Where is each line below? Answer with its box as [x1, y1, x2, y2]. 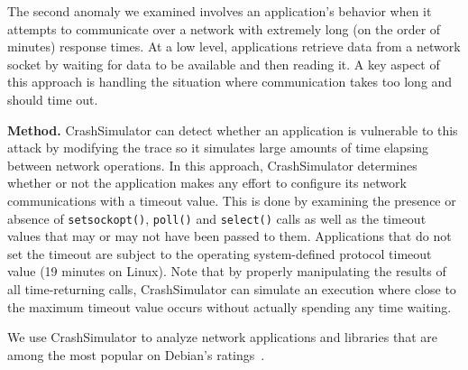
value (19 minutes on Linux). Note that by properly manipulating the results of [7, 262, 446, 281]
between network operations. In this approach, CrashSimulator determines [7, 155, 418, 174]
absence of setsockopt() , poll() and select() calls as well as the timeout [7, 208, 427, 227]
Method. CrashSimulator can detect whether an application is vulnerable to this [7, 120, 458, 139]
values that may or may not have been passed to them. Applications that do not [7, 227, 452, 245]
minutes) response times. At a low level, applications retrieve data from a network [7, 37, 461, 56]
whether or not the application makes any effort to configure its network [7, 173, 407, 192]
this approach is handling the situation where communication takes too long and [7, 72, 453, 91]
